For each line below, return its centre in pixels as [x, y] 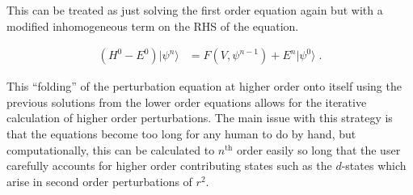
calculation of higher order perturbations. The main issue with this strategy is [200, 118]
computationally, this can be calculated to [111, 149]
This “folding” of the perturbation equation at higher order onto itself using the [204, 86]
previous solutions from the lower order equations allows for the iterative [187, 102]
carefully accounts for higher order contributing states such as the [169, 165]
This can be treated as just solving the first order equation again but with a [195, 10]
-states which [374, 165]
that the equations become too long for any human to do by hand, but [181, 134]
